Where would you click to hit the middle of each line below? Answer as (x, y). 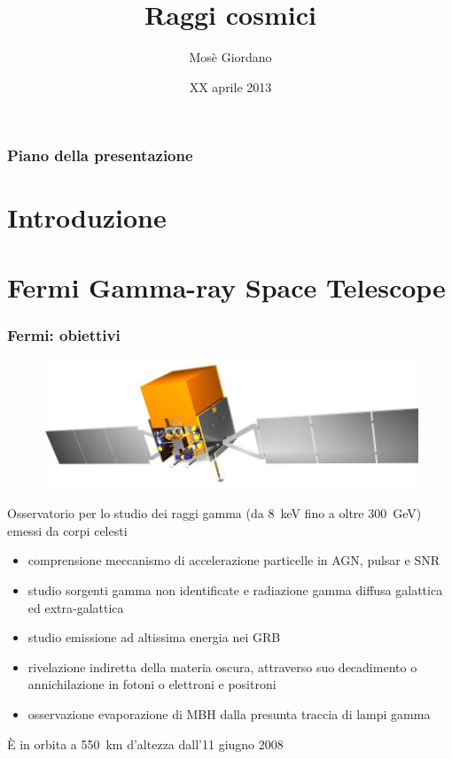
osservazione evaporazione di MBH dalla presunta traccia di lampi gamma (229, 714)
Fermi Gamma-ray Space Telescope (226, 287)
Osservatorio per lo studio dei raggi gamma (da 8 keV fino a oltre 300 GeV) (214, 513)
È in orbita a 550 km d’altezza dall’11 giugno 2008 (145, 744)
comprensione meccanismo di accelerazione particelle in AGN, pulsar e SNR (234, 560)
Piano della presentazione (100, 155)
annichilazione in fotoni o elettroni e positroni (152, 684)
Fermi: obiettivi (64, 334)
